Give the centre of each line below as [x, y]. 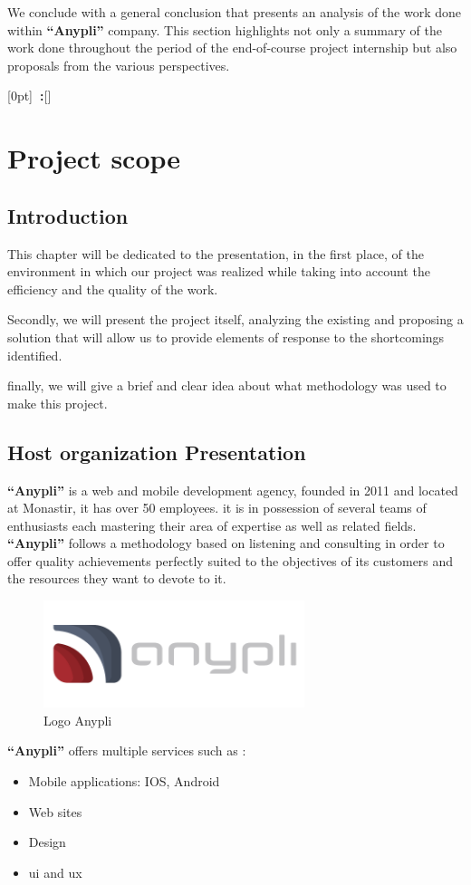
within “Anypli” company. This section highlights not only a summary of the [225, 29]
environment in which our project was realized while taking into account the [219, 271]
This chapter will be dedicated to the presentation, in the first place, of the [216, 253]
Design [47, 842]
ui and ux [55, 872]
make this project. [58, 403]
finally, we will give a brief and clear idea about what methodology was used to [227, 385]
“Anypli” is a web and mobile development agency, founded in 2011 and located [233, 490]
